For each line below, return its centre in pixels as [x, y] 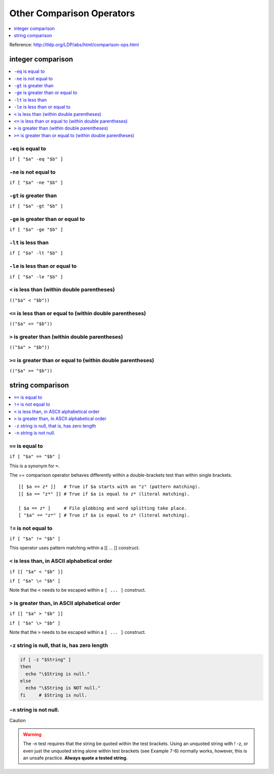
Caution [18, 720]
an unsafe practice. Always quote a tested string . [75, 758]
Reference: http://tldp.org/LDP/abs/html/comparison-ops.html [74, 45]
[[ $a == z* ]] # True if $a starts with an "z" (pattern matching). [109, 487]
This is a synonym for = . [35, 466]
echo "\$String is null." [58, 674]
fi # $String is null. [54, 695]
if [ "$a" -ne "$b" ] [36, 183]
